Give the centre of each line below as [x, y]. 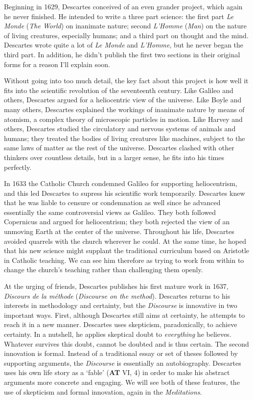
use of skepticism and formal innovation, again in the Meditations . [103, 391]
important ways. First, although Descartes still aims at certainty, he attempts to [125, 315]
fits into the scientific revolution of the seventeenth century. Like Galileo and [119, 90]
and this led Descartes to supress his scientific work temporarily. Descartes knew [125, 193]
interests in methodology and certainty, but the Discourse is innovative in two [121, 305]
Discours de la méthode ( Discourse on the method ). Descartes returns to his [117, 295]
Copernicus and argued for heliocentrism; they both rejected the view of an [117, 222]
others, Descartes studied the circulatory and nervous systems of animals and [120, 129]
